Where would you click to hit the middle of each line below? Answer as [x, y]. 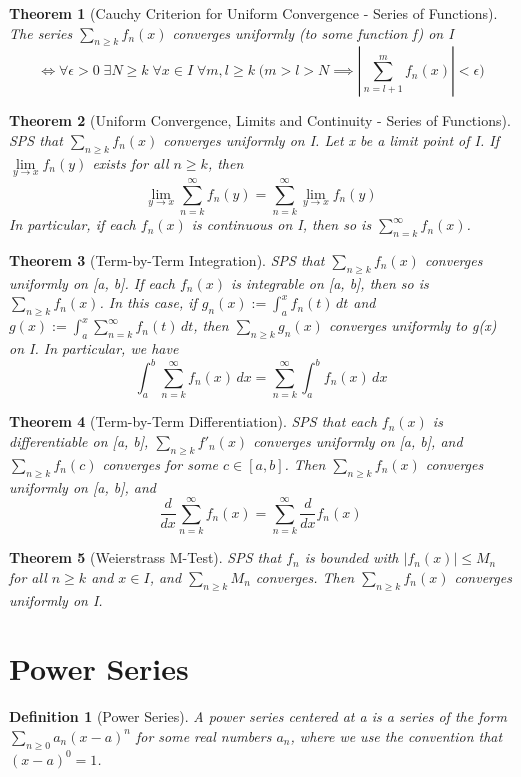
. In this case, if [148, 302]
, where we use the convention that [396, 735]
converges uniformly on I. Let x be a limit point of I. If [331, 139]
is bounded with [351, 557]
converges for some [160, 463]
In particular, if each [72, 224]
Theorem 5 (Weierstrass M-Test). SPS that [145, 557]
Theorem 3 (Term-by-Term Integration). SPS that [167, 259]
